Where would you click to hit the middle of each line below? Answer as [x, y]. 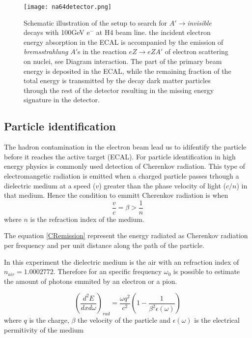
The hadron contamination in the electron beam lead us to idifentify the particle [125, 147]
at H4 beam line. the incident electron [153, 32]
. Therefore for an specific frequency [108, 271]
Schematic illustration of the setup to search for [96, 22]
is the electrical [217, 320]
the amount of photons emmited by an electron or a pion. [91, 281]
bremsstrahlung [46, 51]
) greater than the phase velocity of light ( [162, 185]
